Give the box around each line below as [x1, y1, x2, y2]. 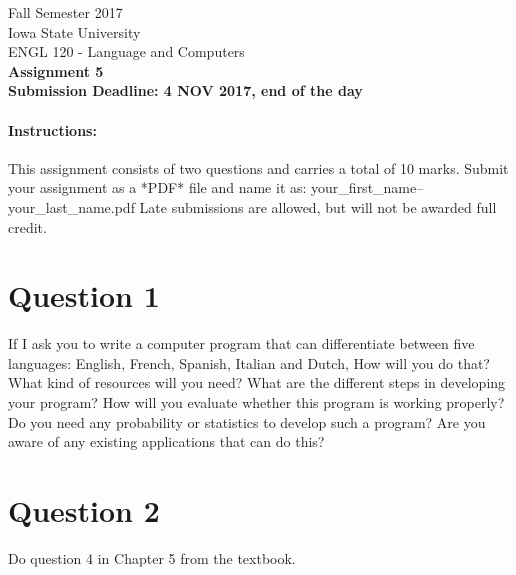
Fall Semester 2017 [8, 2, 123, 22]
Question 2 [8, 490, 160, 531]
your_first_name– [311, 177, 424, 198]
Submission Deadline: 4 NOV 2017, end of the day [8, 80, 363, 101]
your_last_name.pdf [8, 196, 135, 217]
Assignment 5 [8, 60, 104, 81]
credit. [8, 216, 47, 237]
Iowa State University [8, 21, 141, 42]
